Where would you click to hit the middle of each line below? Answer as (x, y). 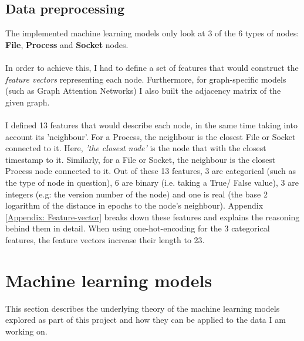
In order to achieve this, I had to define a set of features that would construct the (152, 67)
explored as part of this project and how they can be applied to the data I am (146, 320)
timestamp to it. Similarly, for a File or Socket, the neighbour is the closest (141, 159)
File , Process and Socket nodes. (67, 44)
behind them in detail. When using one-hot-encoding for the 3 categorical (138, 228)
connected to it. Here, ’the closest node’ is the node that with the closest (136, 148)
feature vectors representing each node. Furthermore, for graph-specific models (146, 79)
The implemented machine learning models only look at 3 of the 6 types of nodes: (152, 33)
